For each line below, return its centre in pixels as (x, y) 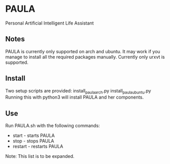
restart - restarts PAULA (38, 147)
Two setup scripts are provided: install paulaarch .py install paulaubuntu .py (78, 91)
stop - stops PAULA (33, 141)
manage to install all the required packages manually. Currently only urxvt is (85, 57)
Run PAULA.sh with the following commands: (53, 126)
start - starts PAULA (34, 135)
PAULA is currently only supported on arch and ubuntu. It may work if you (83, 51)
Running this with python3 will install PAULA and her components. (75, 97)
